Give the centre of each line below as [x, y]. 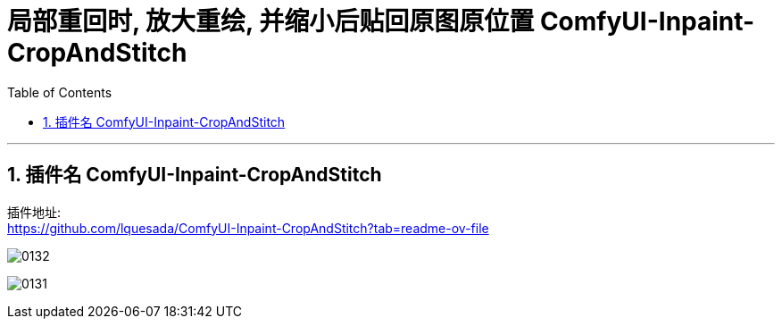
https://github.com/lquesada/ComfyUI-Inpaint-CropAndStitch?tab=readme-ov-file [248, 228]
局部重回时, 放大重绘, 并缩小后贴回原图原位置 [271, 21]
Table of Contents [60, 92]
